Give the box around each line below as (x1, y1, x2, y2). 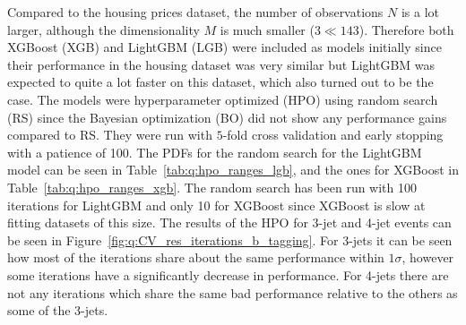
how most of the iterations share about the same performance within (7, 248, 384, 267)
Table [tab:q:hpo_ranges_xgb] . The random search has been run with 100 (7, 177, 418, 196)
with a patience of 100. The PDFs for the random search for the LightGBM (7, 142, 422, 161)
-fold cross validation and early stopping (222, 125, 444, 144)
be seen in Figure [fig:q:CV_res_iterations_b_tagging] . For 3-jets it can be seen (7, 230, 453, 249)
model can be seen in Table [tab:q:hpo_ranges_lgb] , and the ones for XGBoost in (7, 160, 459, 179)
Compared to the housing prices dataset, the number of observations (7, 3, 384, 21)
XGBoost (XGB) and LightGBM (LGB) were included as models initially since (7, 38, 442, 56)
